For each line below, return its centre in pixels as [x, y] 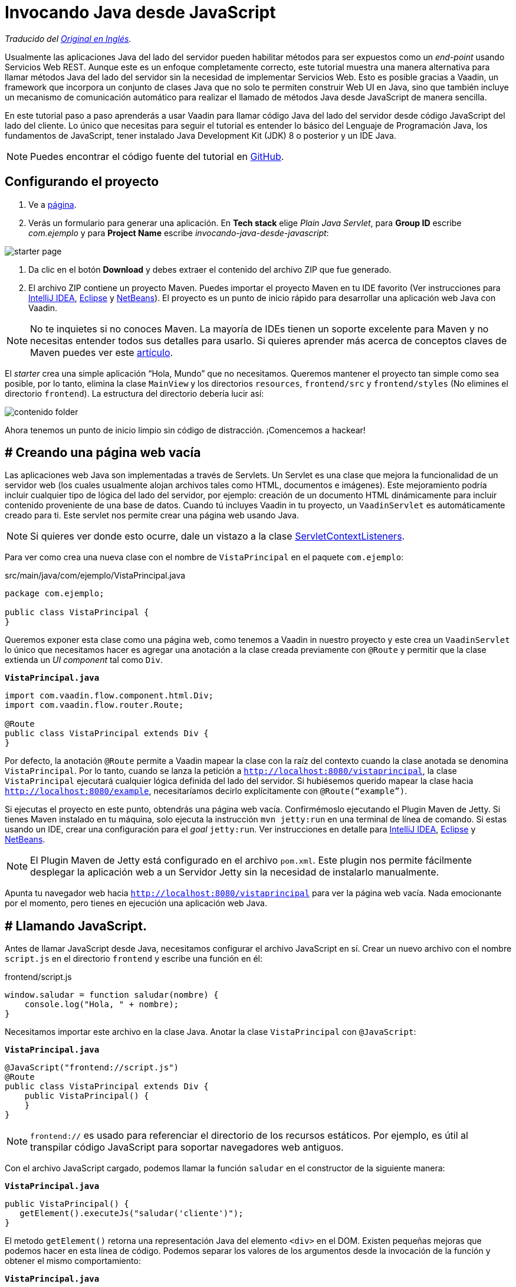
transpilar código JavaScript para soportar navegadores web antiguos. [187, 1147]
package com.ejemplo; [55, 594]
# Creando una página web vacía [103, 453]
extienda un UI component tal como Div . [84, 660]
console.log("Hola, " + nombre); [102, 1005]
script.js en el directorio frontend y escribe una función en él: [134, 959]
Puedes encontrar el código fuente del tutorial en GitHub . [157, 156]
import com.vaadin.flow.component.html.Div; [109, 696]
